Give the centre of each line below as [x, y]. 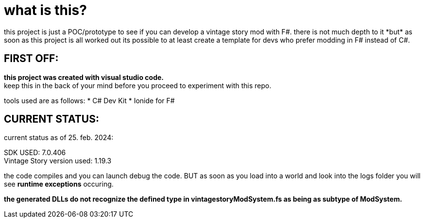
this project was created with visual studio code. [84, 77]
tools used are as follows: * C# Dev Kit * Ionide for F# [89, 100]
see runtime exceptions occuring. [59, 184]
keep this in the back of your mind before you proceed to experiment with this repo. [138, 85]
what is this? [45, 10]
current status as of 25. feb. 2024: [59, 138]
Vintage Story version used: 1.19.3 [58, 161]
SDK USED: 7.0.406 [35, 153]
